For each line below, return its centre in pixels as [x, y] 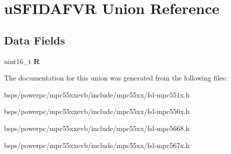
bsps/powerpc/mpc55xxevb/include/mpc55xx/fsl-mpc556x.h [97, 111]
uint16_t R [22, 61]
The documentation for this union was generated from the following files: [116, 78]
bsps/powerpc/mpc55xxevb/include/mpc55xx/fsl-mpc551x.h [97, 94]
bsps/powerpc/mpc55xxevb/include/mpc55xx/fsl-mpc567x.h [97, 145]
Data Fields [35, 40]
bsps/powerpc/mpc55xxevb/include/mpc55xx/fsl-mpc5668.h [97, 128]
